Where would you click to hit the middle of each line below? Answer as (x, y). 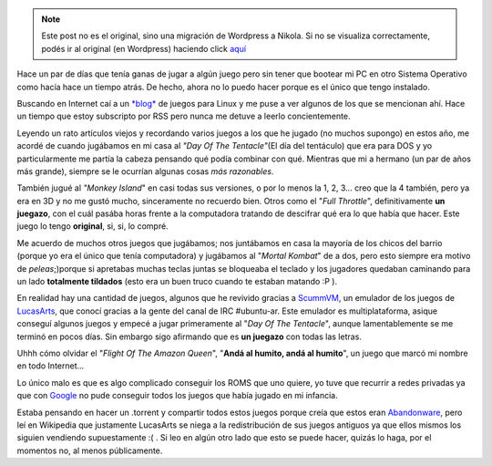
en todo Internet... (51, 366)
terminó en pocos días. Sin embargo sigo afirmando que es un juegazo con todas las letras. (189, 337)
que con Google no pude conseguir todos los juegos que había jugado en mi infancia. (177, 396)
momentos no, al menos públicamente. (90, 450)
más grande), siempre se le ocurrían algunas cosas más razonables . (145, 171)
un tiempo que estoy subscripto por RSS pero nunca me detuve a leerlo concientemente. (184, 116)
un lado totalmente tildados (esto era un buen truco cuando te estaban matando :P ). (177, 282)
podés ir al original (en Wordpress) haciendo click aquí (143, 48)
